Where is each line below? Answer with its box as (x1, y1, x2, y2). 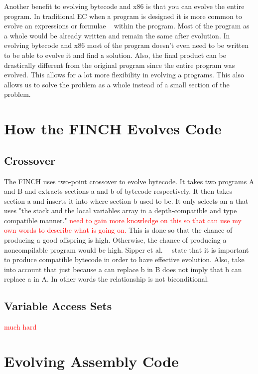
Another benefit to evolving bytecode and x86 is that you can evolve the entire (4, 1, 245, 11)
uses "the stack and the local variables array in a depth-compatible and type (4, 205, 237, 216)
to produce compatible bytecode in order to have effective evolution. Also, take (4, 254, 245, 265)
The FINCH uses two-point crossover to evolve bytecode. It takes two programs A (4, 176, 255, 186)
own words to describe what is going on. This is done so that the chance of (4, 225, 233, 235)
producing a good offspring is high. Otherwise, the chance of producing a (4, 235, 227, 245)
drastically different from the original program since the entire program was (4, 59, 235, 70)
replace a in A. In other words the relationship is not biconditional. (4, 274, 209, 284)
